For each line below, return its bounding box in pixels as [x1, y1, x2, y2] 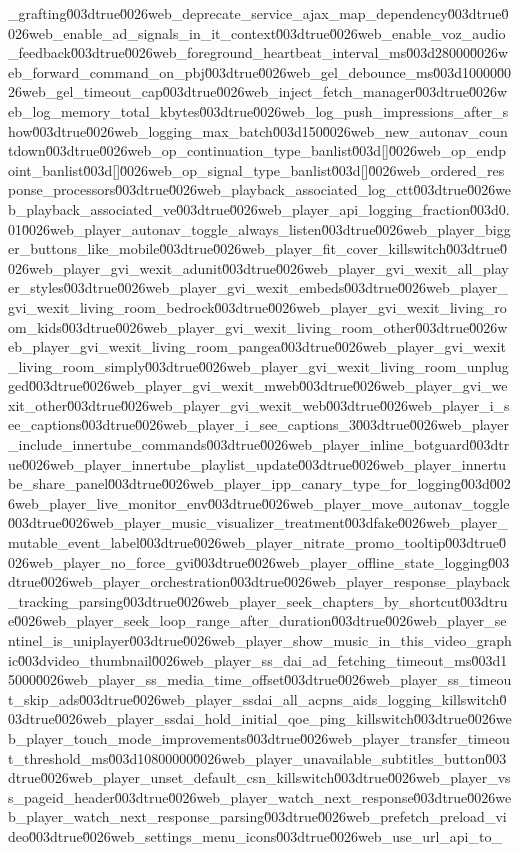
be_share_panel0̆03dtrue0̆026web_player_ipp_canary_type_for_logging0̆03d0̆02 [8, 473, 511, 494]
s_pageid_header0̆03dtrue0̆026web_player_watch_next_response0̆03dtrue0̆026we [8, 786, 512, 807]
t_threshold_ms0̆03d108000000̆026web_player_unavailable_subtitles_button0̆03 [8, 747, 507, 768]
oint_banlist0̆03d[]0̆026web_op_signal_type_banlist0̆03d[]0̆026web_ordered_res [8, 159, 505, 180]
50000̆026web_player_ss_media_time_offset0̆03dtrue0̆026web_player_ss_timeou [8, 669, 512, 690]
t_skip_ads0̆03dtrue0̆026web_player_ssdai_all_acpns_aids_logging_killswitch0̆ [8, 688, 507, 709]
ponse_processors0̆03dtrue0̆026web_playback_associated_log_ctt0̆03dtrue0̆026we [8, 179, 512, 200]
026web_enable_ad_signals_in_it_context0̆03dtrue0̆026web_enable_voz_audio [8, 22, 506, 43]
